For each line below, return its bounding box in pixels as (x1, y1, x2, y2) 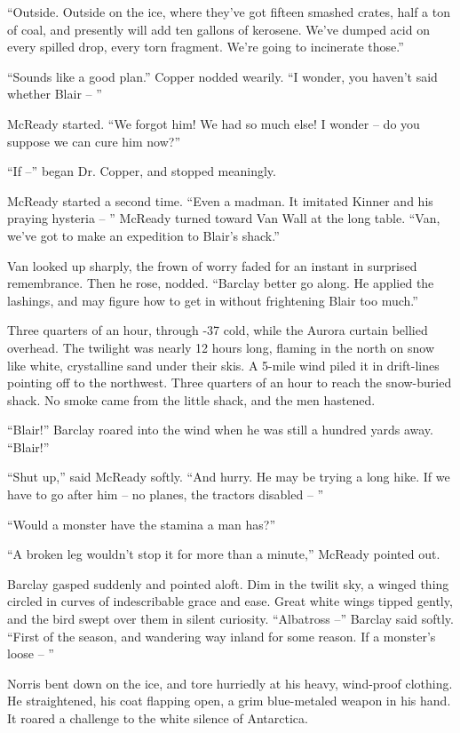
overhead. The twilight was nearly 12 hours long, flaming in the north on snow (7, 338, 435, 356)
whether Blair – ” (7, 84, 102, 103)
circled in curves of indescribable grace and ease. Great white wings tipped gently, (7, 592, 453, 610)
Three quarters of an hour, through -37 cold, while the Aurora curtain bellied (7, 321, 428, 339)
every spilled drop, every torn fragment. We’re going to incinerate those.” (7, 37, 404, 56)
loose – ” (7, 644, 54, 663)
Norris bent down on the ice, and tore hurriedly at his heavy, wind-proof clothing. (7, 673, 453, 692)
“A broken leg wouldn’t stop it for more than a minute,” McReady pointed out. (7, 545, 440, 563)
